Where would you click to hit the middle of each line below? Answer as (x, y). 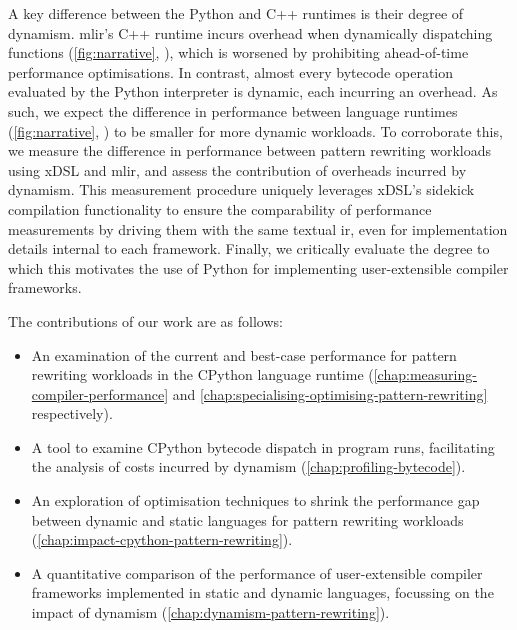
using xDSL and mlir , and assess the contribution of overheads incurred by (237, 169)
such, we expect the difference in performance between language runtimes (233, 110)
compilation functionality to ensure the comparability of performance (220, 208)
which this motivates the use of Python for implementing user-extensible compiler (258, 267)
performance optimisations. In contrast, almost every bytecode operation (231, 71)
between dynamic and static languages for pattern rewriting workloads (247, 519)
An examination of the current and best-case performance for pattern (244, 354)
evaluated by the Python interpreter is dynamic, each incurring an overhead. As (253, 91)
